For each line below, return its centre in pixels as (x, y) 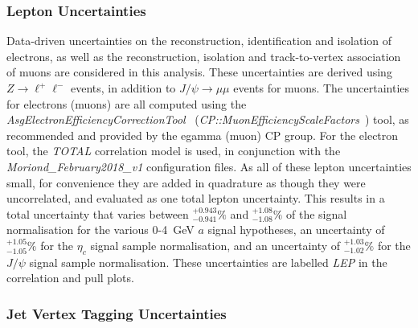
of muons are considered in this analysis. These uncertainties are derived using (199, 72)
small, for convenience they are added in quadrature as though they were (186, 182)
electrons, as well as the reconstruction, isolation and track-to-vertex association (204, 56)
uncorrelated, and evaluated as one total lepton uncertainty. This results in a (196, 198)
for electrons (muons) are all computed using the (127, 103)
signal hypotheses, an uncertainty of (296, 230)
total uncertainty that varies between (98, 213)
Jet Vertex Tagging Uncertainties (117, 313)
